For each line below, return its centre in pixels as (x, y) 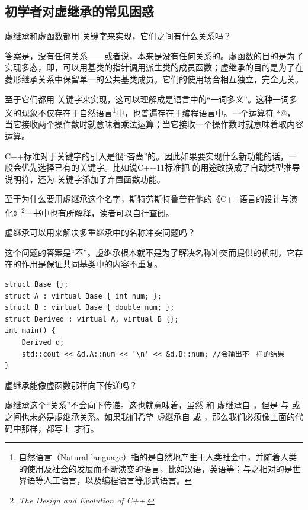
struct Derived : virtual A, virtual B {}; (92, 319)
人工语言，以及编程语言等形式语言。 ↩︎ (118, 480)
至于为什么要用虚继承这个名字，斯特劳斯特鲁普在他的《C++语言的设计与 (147, 199)
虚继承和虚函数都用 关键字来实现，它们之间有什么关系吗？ (118, 36)
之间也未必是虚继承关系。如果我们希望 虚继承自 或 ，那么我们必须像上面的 (150, 416)
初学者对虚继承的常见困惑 (79, 11)
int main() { (30, 331)
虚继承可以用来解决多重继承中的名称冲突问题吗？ (100, 232)
